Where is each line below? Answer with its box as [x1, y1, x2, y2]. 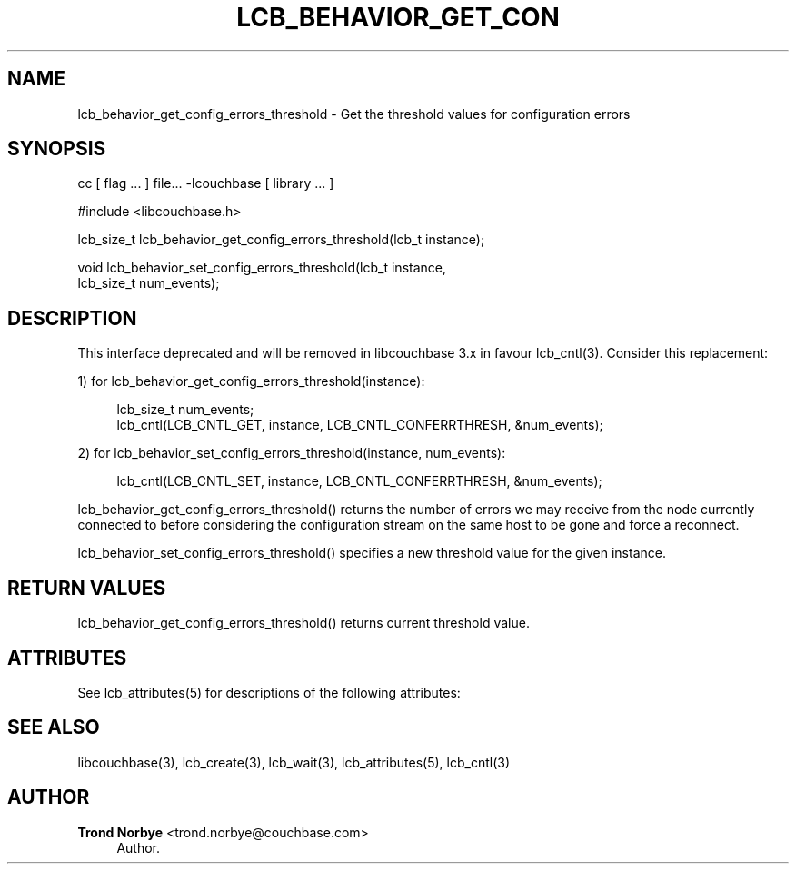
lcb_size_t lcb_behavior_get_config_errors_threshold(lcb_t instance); [77, 232, 485, 248]
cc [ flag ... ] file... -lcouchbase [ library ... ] [77, 175, 334, 192]
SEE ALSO [7, 716, 100, 739]
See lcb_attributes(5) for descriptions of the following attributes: [77, 684, 461, 700]
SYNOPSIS [7, 137, 106, 161]
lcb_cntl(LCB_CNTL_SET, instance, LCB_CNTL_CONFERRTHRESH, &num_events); [116, 473, 602, 490]
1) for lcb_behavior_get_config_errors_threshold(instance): [77, 373, 425, 390]
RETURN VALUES [7, 576, 166, 599]
